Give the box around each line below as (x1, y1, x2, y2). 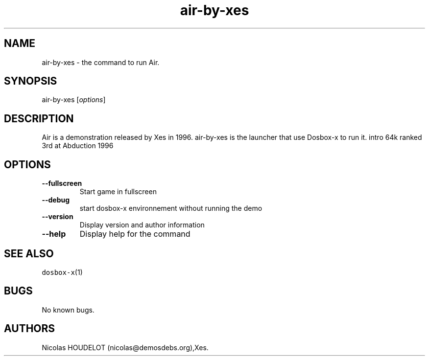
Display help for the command (79, 229, 191, 239)
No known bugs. (42, 305, 95, 314)
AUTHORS (4, 322, 55, 335)
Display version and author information (79, 221, 205, 229)
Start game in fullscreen (79, 187, 157, 196)
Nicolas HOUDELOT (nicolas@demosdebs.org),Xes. (42, 343, 209, 352)
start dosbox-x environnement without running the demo (79, 204, 262, 213)
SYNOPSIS (4, 75, 57, 88)
